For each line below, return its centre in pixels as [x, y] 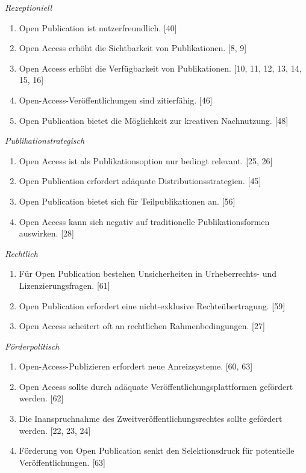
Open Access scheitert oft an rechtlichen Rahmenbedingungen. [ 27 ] [142, 326]
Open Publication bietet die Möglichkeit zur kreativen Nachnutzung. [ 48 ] [154, 120]
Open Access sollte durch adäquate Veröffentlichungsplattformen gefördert [156, 386]
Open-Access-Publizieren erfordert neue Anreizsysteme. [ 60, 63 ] [136, 366]
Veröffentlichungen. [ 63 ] [62, 462]
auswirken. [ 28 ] [46, 233]
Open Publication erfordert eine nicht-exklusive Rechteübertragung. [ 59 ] [152, 305]
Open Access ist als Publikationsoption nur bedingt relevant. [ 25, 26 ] [146, 160]
